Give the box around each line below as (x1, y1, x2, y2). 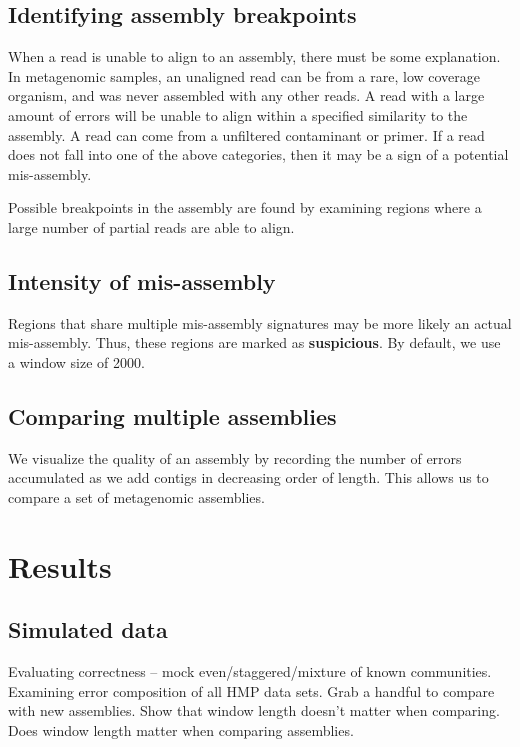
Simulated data (8, 614, 168, 645)
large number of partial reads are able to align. (8, 216, 295, 237)
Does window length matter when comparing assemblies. (8, 719, 354, 740)
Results (8, 545, 112, 586)
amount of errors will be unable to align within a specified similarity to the (8, 104, 468, 125)
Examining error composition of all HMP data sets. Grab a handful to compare (8, 680, 495, 701)
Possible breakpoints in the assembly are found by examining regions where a (8, 197, 482, 218)
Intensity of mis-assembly (8, 265, 276, 296)
